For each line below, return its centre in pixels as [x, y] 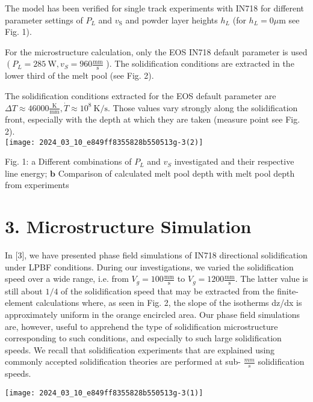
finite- [288, 291]
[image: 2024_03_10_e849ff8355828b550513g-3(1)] [104, 393]
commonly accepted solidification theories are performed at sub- [123, 361]
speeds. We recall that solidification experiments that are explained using [140, 349]
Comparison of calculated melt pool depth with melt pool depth [176, 173]
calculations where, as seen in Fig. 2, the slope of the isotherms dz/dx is [169, 303]
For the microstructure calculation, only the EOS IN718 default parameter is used [156, 51]
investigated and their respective [234, 161]
